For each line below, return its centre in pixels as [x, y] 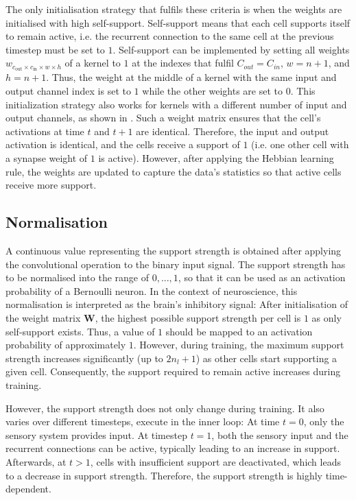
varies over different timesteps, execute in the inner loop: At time [143, 421]
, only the [324, 421]
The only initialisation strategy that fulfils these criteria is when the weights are [174, 9]
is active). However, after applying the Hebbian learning [216, 158]
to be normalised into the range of [77, 277]
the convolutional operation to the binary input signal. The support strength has [176, 264]
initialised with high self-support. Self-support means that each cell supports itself [178, 22]
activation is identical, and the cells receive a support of [123, 144]
